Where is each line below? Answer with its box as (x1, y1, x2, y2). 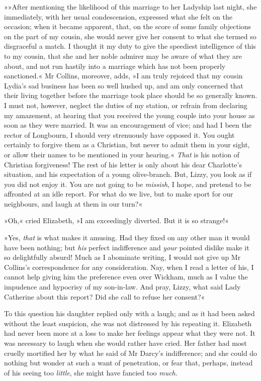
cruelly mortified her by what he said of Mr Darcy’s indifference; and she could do (4, 347, 257, 358)
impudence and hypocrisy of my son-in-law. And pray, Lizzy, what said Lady (4, 281, 241, 292)
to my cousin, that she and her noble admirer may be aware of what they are (4, 50, 242, 61)
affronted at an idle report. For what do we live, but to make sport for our (4, 188, 233, 199)
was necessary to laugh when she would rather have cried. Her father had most (4, 338, 247, 348)
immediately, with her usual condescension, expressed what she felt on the (4, 11, 232, 22)
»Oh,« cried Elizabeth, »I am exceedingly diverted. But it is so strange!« (4, 215, 229, 226)
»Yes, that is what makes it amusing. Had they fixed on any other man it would (4, 232, 250, 243)
